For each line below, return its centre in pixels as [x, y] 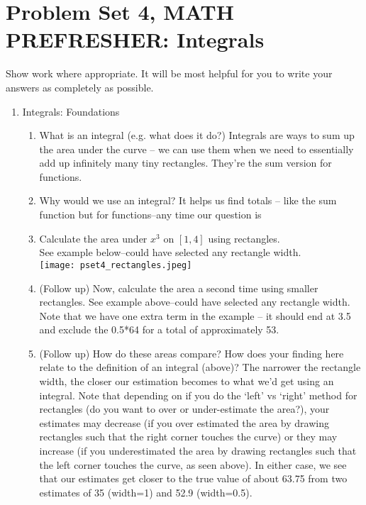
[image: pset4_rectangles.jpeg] [116, 265]
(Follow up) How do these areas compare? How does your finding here [192, 353]
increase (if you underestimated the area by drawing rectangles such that [198, 451]
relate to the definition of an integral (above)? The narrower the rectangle [200, 367]
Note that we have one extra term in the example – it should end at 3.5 [195, 315]
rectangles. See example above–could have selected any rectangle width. [195, 302]
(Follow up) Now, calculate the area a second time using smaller [179, 288]
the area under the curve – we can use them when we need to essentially [196, 149]
